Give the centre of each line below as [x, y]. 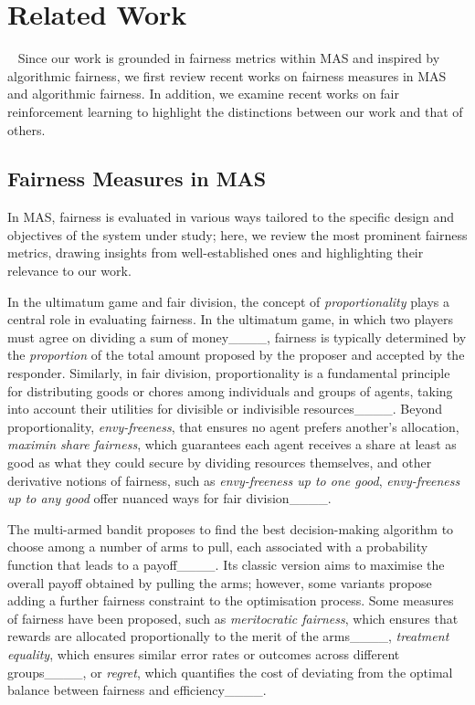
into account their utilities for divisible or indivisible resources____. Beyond [225, 409]
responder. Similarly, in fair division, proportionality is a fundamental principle [229, 373]
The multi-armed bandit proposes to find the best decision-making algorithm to [231, 528]
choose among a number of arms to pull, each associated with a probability [218, 547]
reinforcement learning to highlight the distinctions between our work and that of [235, 111]
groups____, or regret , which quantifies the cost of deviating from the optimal [230, 672]
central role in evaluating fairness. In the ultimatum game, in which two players [231, 319]
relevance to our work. [69, 271]
